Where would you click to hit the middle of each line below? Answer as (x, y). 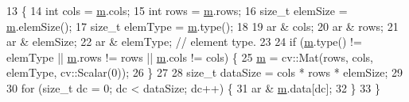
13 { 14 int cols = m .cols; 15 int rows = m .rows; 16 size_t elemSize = (177, 10)
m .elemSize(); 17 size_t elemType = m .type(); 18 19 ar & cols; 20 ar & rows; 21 (203, 26)
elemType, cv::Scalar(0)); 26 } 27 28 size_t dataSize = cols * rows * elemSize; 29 (205, 72)
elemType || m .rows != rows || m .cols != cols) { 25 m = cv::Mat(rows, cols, (190, 57)
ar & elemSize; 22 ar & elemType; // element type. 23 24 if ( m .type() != (184, 42)
